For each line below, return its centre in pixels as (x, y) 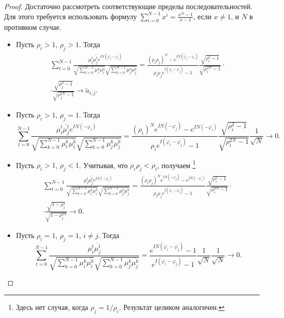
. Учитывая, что (103, 165)
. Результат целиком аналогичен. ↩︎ (172, 307)
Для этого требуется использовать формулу (70, 16)
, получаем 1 (176, 164)
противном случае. (33, 27)
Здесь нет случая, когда (52, 307)
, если (202, 16)
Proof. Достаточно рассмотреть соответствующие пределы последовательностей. (128, 6)
